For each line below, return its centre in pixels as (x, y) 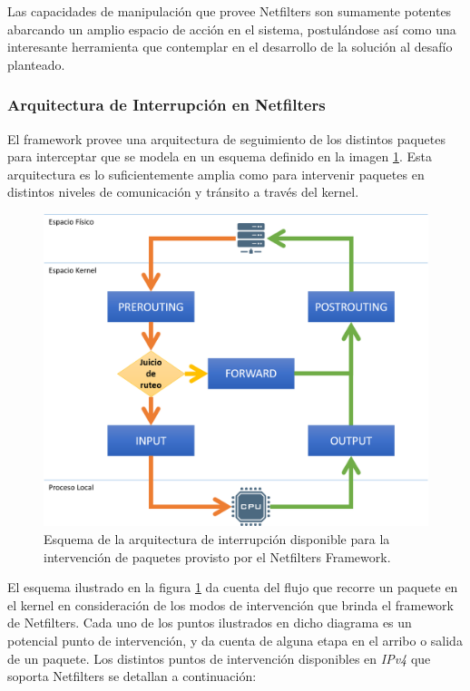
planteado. (36, 64)
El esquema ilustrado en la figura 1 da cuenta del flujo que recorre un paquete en (233, 587)
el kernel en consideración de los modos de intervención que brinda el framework (230, 604)
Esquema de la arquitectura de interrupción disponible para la (217, 539)
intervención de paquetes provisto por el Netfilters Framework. (217, 556)
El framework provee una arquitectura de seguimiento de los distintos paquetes (226, 138)
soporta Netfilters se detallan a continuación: (132, 676)
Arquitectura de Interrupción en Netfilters (166, 105)
